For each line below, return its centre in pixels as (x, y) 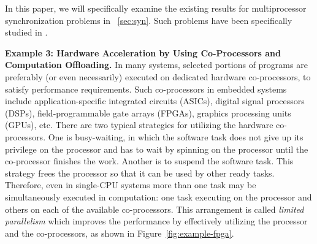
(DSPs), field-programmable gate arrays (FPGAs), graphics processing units (148, 112)
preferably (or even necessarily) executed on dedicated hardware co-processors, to (158, 76)
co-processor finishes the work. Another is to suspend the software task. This (149, 161)
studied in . (26, 32)
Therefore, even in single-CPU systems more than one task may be (131, 185)
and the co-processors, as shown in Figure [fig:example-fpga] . (120, 233)
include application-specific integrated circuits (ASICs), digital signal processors (155, 101)
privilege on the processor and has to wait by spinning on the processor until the (157, 149)
